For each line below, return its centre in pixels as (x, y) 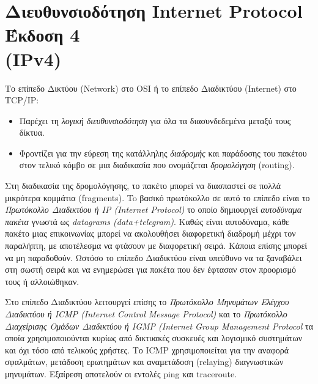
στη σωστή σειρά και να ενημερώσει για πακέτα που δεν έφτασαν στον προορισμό (151, 269)
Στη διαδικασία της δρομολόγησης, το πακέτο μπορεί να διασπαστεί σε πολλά (143, 186)
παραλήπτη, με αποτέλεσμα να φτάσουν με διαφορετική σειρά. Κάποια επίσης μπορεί (156, 246)
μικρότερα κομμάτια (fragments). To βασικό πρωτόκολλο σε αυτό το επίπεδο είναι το (157, 197)
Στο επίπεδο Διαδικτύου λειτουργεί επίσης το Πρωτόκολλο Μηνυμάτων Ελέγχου (147, 302)
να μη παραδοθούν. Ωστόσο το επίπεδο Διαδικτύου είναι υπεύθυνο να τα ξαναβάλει (153, 257)
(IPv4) (33, 58)
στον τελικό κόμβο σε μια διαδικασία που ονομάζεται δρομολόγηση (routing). (157, 165)
